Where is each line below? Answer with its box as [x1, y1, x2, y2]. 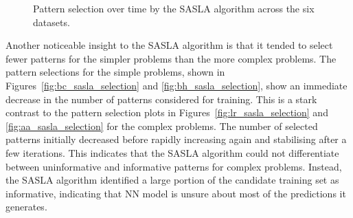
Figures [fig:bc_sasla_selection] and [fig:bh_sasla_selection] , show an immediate [5, 78, 348, 92]
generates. [5, 199, 47, 214]
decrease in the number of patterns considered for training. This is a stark [5, 91, 317, 106]
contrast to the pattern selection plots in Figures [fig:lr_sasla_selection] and [5, 105, 328, 120]
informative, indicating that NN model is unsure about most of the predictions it [5, 186, 346, 200]
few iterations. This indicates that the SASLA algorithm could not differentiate [5, 145, 339, 160]
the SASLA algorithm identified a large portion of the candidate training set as [5, 173, 339, 187]
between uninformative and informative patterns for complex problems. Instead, [5, 159, 342, 173]
